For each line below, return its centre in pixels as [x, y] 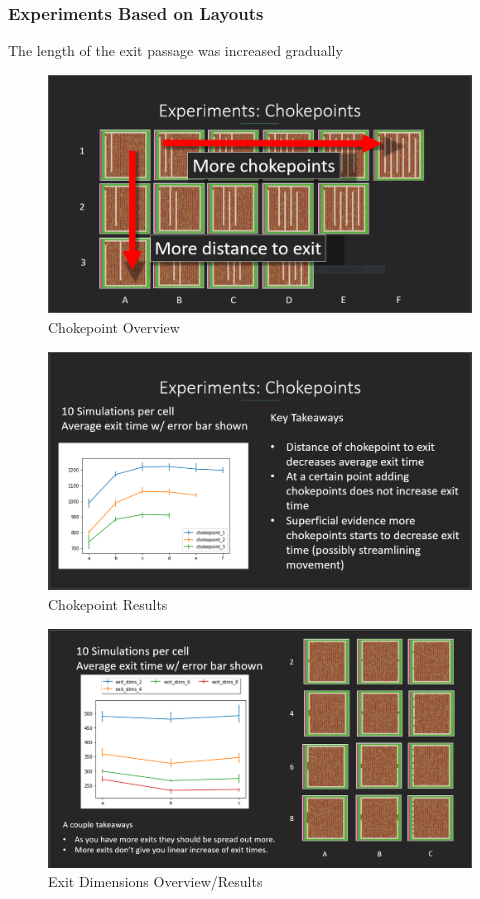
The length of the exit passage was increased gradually [175, 50]
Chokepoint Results [108, 604]
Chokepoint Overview [114, 326]
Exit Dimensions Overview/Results [155, 881]
